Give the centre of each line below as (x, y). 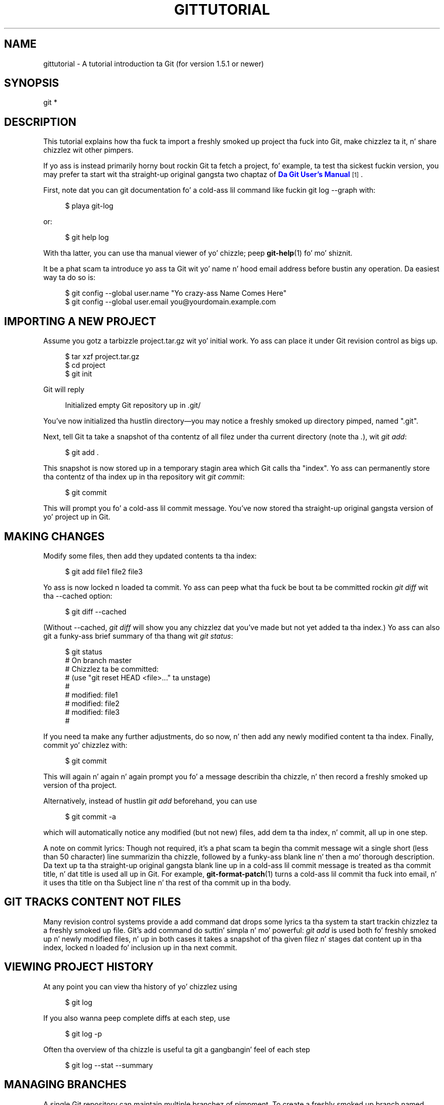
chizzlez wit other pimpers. (88, 150)
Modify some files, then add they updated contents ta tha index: (150, 556)
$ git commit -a (90, 816)
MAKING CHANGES (54, 536)
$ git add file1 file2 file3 (104, 571)
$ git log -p (84, 1033)
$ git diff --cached (96, 611)
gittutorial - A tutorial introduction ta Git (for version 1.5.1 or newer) (154, 63)
